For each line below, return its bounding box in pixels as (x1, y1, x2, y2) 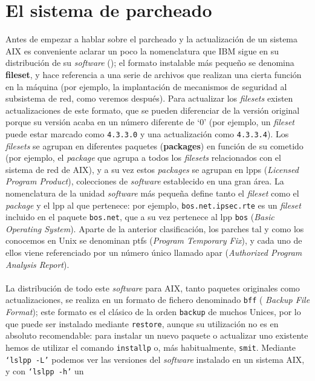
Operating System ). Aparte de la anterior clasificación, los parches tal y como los (5, 222, 304, 235)
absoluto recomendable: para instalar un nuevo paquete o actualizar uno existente (5, 329, 308, 342)
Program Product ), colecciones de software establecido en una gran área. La (5, 175, 284, 187)
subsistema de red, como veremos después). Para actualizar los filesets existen (5, 92, 293, 105)
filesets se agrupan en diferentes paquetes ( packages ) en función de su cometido (5, 139, 304, 152)
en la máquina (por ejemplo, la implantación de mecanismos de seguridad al (5, 80, 287, 93)
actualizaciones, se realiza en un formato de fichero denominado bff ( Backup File (5, 293, 310, 306)
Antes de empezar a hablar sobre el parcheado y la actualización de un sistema (5, 33, 298, 45)
